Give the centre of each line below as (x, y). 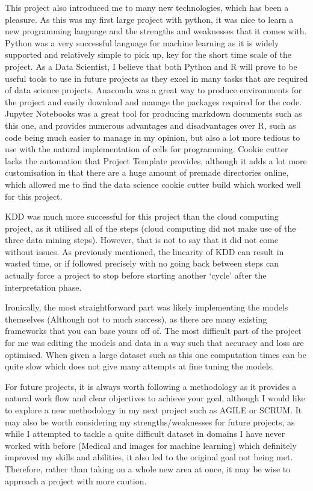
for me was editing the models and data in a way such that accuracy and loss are (154, 343)
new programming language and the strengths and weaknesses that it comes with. (156, 31)
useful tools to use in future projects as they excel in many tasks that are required (156, 78)
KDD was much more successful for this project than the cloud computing (142, 216)
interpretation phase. (43, 287)
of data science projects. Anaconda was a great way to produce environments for (153, 90)
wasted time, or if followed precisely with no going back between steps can (142, 263)
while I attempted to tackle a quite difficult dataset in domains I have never (145, 434)
